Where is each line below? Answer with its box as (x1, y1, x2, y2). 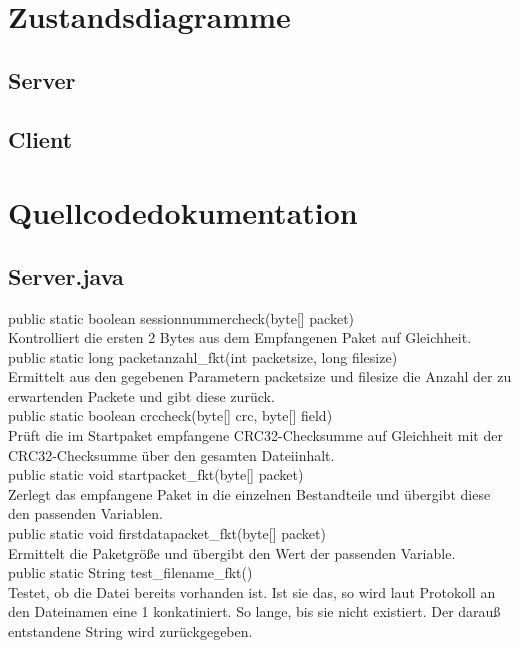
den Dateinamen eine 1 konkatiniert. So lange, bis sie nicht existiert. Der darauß (8, 601, 501, 622)
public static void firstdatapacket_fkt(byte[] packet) (8, 523, 326, 544)
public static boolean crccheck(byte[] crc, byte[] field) (8, 405, 333, 426)
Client (8, 123, 73, 154)
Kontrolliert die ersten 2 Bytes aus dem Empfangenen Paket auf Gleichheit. (8, 327, 472, 348)
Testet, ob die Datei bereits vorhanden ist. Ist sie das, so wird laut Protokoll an (8, 581, 496, 602)
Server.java (8, 260, 124, 291)
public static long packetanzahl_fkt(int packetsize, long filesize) (8, 346, 398, 367)
